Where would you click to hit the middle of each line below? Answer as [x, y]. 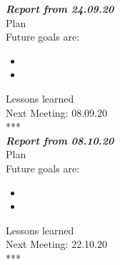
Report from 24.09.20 [60, 9]
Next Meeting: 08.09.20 [56, 112]
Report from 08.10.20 [60, 140]
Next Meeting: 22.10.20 [56, 244]
